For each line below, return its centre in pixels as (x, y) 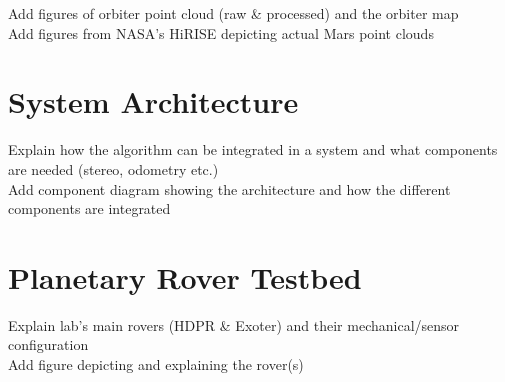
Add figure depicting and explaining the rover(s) (156, 364)
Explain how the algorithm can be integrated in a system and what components (253, 149)
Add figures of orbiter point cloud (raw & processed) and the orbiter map (233, 13)
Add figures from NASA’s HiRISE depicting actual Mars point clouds (221, 32)
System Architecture (153, 101)
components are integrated (89, 208)
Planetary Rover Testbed (185, 276)
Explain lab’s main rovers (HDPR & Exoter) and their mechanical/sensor (234, 324)
